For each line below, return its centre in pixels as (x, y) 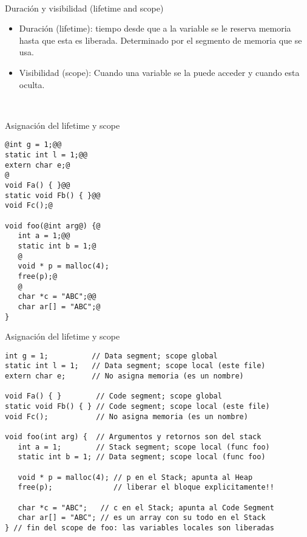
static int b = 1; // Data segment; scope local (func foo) (142, 457)
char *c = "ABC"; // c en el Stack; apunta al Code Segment (146, 508)
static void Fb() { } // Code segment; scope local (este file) (137, 407)
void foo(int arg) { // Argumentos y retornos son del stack (133, 437)
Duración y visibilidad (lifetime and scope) (84, 8)
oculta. (32, 84)
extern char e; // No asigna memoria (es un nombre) (124, 376)
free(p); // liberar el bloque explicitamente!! (146, 487)
